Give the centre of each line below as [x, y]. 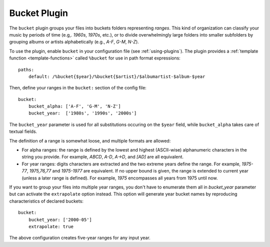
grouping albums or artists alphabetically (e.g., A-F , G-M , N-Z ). [74, 42]
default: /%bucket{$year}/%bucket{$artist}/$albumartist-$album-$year [117, 76]
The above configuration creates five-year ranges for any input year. [80, 238]
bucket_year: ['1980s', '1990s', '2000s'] [82, 113]
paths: [26, 69]
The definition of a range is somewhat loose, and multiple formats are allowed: [90, 140]
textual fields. [23, 131]
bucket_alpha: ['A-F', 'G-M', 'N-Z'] [74, 106]
